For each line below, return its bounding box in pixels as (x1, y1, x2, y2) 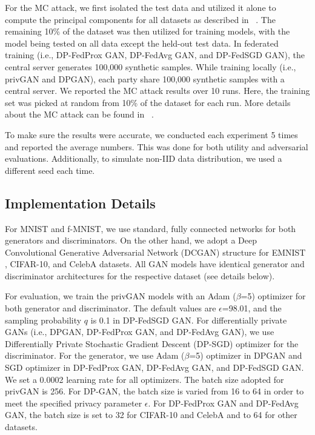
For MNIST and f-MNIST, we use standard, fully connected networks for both (5, 222, 296, 234)
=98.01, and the (222, 302, 282, 314)
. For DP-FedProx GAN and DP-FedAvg (148, 396, 299, 409)
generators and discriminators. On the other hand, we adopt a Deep (5, 234, 257, 247)
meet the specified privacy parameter (5, 396, 142, 409)
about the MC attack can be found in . (5, 108, 154, 121)
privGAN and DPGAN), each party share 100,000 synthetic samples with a (5, 72, 285, 85)
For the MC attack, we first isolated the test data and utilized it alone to (5, 1, 276, 13)
